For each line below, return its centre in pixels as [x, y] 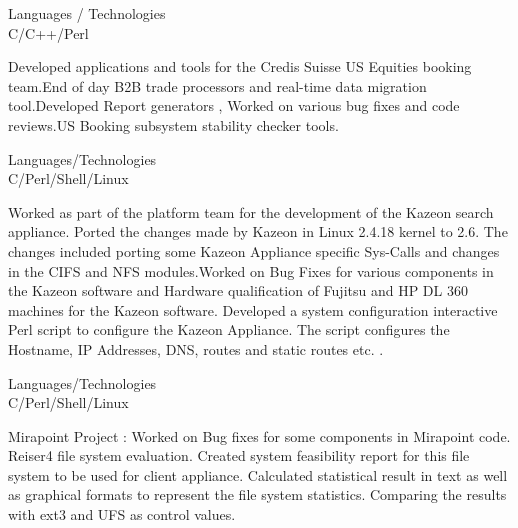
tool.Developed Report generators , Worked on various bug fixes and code [234, 105]
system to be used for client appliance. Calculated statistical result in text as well [258, 474]
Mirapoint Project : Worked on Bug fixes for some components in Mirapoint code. [259, 435]
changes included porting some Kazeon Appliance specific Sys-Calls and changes [254, 250]
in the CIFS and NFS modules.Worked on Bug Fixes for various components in [251, 270]
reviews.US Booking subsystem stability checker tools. [173, 124]
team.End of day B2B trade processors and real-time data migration [217, 85]
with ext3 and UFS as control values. [122, 514]
